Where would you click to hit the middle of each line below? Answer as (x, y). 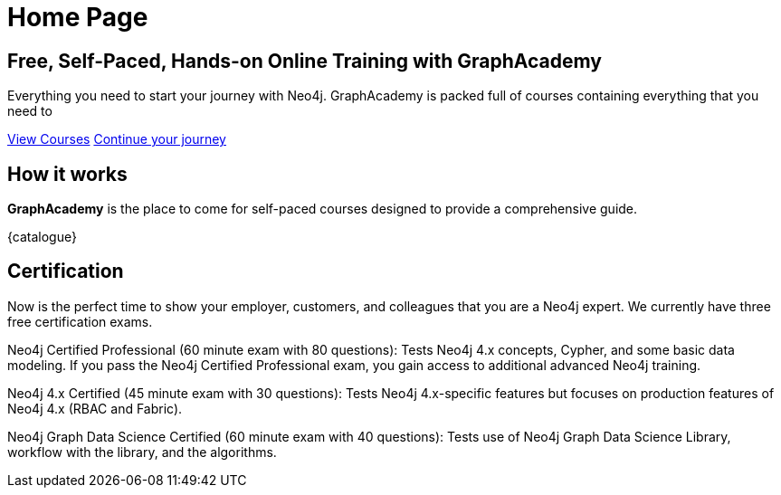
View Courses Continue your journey (117, 139)
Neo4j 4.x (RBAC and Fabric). (95, 408)
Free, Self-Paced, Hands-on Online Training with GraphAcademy (305, 61)
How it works (67, 174)
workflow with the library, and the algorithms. (142, 452)
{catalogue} (42, 237)
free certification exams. (80, 321)
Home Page (78, 17)
